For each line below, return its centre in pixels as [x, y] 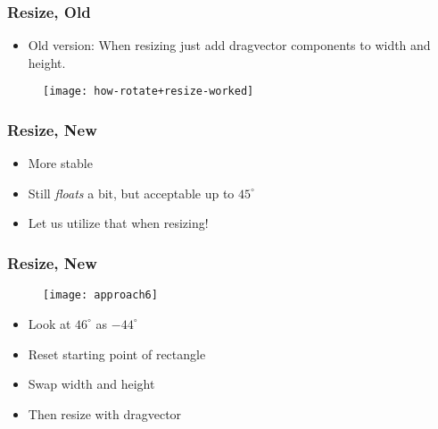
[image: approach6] [100, 295]
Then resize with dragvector [105, 413]
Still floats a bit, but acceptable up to [131, 193]
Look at [50, 323]
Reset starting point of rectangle [117, 353]
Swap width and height [91, 384]
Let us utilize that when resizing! [118, 223]
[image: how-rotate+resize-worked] [149, 92]
